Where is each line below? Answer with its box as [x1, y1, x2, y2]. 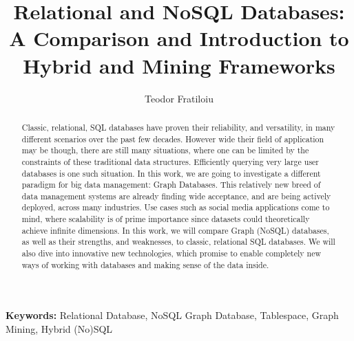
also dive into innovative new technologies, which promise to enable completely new [21, 247, 321, 259]
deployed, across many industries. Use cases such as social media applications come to [21, 201, 330, 213]
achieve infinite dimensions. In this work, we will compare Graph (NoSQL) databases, [21, 224, 329, 236]
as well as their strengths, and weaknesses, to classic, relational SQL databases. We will [21, 236, 335, 247]
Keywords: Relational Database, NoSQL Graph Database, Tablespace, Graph [6, 308, 339, 322]
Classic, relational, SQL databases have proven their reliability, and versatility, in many [21, 121, 335, 133]
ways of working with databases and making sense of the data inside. [21, 258, 269, 270]
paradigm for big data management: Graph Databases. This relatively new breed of [21, 179, 321, 190]
